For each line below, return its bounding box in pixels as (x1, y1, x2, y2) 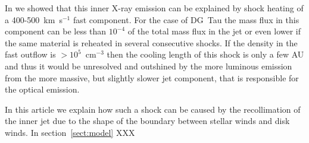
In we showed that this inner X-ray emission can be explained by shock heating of (5, 2, 304, 14)
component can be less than (5, 25, 107, 37)
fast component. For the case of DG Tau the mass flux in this (73, 13, 299, 26)
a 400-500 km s (5, 13, 63, 26)
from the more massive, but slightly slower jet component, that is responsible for (5, 71, 299, 84)
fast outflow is (5, 48, 56, 61)
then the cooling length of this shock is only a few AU (107, 48, 304, 61)
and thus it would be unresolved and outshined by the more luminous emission (5, 59, 292, 72)
